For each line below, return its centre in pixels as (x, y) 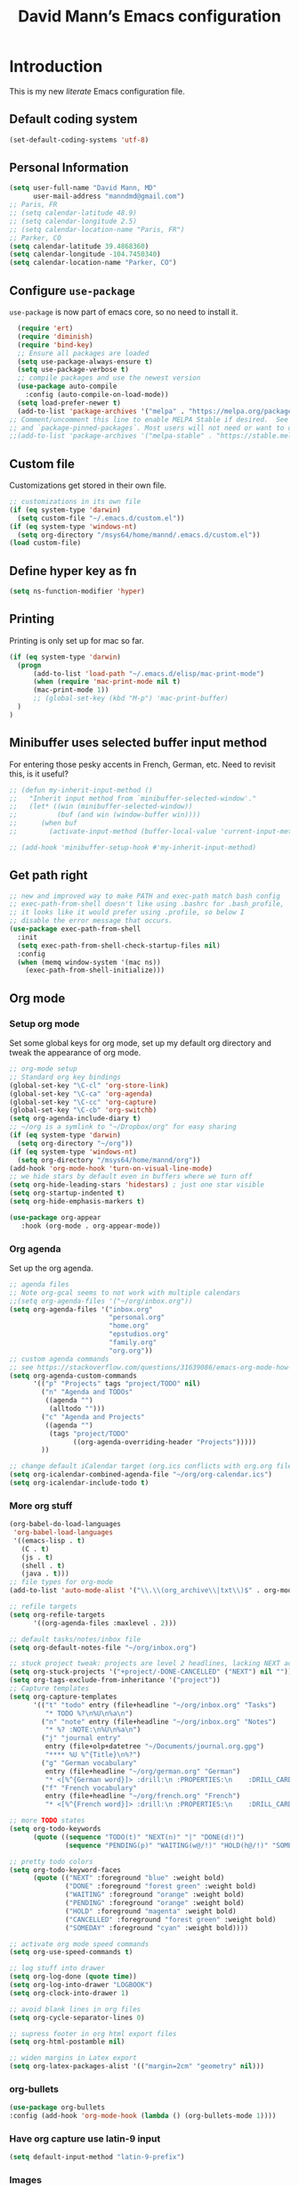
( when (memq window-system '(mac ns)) (89, 962)
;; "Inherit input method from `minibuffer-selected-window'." (133, 798)
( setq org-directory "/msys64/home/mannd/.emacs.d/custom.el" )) (139, 535)
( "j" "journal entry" (81, 1738)
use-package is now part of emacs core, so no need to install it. (124, 312)
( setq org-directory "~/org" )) (75, 1143)
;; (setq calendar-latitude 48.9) (73, 213)
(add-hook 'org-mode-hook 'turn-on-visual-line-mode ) (111, 1168)
